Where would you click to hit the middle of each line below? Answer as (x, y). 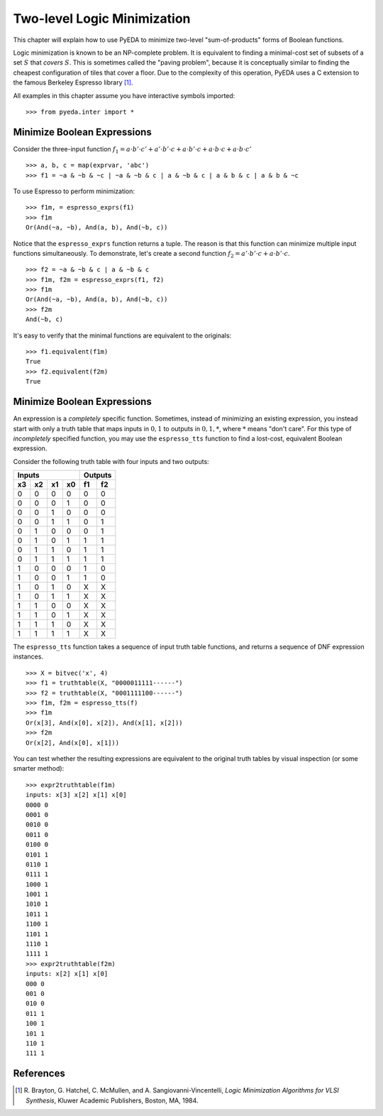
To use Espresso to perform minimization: (74, 191)
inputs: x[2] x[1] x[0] (67, 974)
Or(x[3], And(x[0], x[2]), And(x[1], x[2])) (105, 722)
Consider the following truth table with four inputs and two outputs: (111, 461)
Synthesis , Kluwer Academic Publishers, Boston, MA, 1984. (112, 1100)
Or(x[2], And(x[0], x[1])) (73, 743)
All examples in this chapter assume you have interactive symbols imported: (124, 95)
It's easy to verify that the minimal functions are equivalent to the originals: (122, 335)
